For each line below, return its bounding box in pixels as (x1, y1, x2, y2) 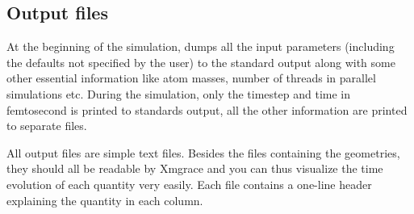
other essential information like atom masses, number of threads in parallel (6, 69, 376, 86)
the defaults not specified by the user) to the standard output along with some (6, 53, 395, 70)
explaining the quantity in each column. (6, 191, 203, 208)
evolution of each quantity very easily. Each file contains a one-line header (6, 175, 372, 192)
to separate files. (6, 117, 87, 134)
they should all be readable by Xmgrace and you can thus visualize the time (6, 160, 383, 177)
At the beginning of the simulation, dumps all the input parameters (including (6, 38, 395, 55)
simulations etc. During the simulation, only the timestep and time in (6, 85, 350, 102)
